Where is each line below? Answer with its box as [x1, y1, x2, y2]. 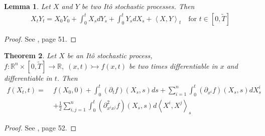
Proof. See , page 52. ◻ [4, 122, 77, 132]
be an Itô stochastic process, [67, 50, 153, 61]
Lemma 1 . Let [4, 1, 51, 11]
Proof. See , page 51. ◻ [4, 33, 77, 44]
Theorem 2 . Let [4, 50, 57, 61]
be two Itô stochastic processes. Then [81, 1, 195, 11]
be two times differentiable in [129, 60, 218, 71]
